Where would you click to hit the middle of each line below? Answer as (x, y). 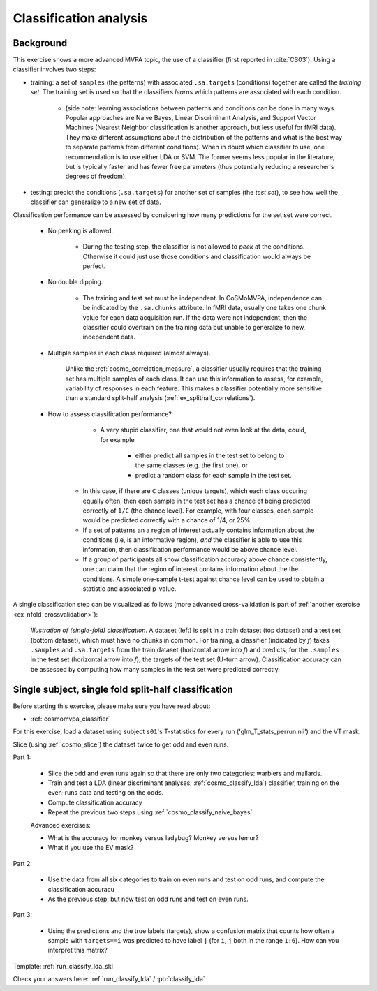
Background (40, 43)
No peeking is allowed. (81, 230)
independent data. (109, 337)
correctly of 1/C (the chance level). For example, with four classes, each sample (198, 511)
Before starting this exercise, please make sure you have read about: (112, 706)
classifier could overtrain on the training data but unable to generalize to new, (194, 328)
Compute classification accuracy (95, 802)
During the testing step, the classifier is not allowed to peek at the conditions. (194, 247)
